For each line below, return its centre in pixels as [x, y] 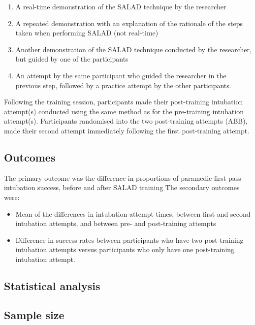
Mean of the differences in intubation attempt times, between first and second [133, 213]
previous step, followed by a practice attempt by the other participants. [123, 85]
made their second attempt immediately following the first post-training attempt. [127, 130]
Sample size [34, 314]
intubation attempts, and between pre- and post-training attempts [116, 223]
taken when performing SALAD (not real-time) [87, 33]
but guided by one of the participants [72, 59]
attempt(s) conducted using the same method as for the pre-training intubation [124, 111]
